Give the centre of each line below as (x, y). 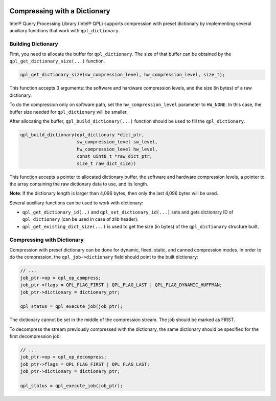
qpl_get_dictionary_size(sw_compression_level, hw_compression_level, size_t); (123, 75)
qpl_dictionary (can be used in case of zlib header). (80, 219)
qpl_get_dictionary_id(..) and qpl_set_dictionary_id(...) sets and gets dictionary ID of (128, 212)
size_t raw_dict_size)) (107, 163)
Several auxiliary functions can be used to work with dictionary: (76, 203)
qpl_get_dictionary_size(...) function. (57, 61)
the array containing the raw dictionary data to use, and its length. (79, 184)
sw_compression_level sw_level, (117, 142)
